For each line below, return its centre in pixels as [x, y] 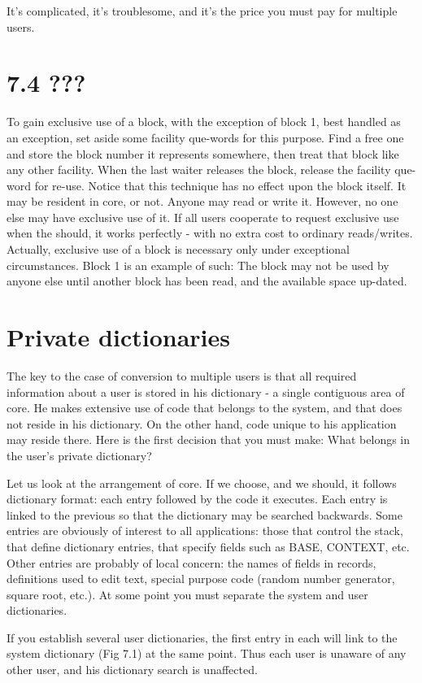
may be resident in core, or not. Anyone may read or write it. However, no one [202, 201]
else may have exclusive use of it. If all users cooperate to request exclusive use [203, 217]
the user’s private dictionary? [79, 455]
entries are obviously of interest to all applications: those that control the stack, [205, 531]
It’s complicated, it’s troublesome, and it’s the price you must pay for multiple [202, 11]
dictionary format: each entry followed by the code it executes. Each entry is [197, 499]
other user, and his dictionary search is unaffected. [132, 670]
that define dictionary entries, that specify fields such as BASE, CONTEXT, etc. [208, 546]
